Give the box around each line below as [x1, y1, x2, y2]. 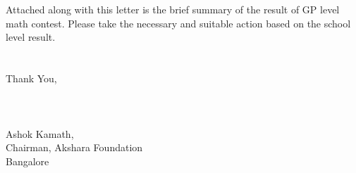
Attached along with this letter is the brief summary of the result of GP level [6, 2, 340, 17]
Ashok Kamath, [6, 126, 74, 141]
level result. [6, 30, 56, 44]
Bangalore [6, 153, 49, 168]
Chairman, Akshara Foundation [6, 140, 143, 155]
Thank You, [6, 71, 57, 86]
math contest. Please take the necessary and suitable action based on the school [6, 15, 351, 30]
